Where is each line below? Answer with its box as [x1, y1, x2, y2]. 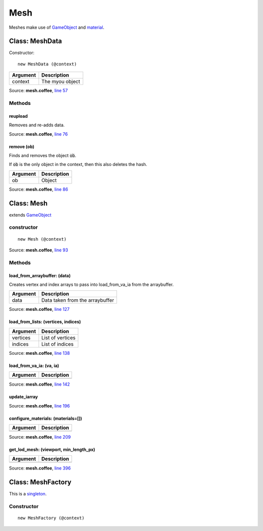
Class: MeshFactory [9, 478, 72, 487]
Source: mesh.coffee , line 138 [9, 350, 70, 356]
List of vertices [41, 334, 75, 341]
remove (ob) [9, 143, 35, 149]
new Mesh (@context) [18, 236, 67, 242]
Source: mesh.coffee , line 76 [9, 131, 68, 137]
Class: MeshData [9, 37, 62, 45]
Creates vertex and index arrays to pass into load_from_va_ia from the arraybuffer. [9, 281, 174, 287]
